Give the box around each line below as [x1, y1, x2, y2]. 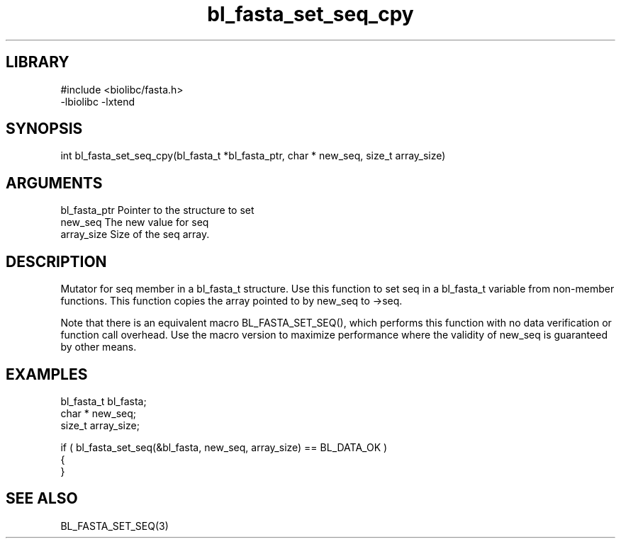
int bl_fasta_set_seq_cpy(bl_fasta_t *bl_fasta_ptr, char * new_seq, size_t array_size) [60, 149, 446, 162]
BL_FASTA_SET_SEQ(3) [60, 519, 169, 532]
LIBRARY [6, 53, 69, 72]
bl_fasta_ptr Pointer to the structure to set [60, 204, 254, 217]
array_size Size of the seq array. [60, 228, 210, 241]
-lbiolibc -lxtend [60, 95, 135, 108]
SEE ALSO [6, 489, 78, 508]
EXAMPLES [6, 365, 88, 383]
